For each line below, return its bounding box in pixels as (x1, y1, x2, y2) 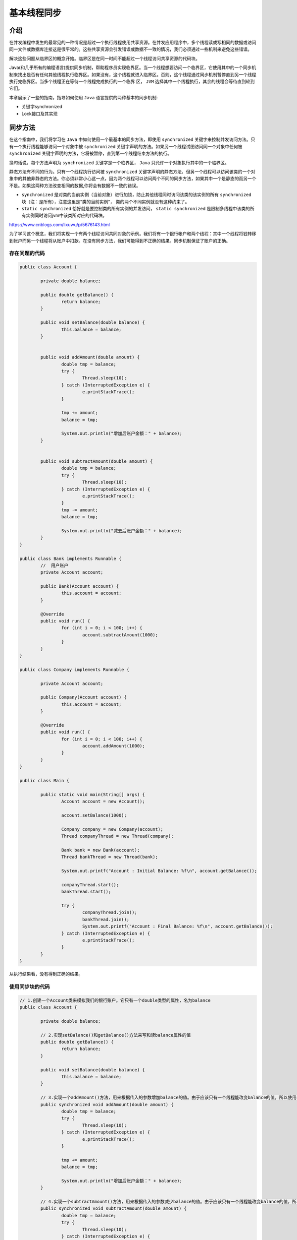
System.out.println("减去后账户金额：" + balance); (61, 528, 183, 533)
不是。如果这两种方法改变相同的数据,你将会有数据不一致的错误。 (9, 183, 141, 188)
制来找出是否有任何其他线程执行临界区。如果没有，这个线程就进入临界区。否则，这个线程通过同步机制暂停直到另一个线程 (9, 71, 256, 77)
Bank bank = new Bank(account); (61, 847, 140, 853)
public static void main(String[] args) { (40, 792, 146, 797)
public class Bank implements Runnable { (19, 556, 122, 561)
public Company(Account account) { (40, 694, 127, 700)
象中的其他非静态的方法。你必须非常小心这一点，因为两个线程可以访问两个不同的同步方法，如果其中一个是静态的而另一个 (9, 176, 256, 182)
